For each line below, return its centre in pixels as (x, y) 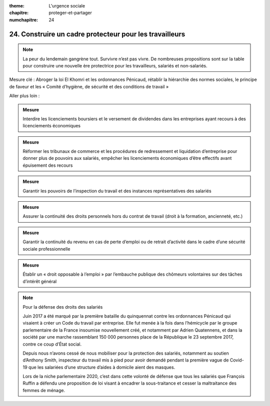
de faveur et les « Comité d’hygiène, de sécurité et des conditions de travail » (89, 86)
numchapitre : (24, 19)
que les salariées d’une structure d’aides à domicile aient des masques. (102, 367)
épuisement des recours (48, 165)
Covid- (237, 360)
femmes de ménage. (44, 390)
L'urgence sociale (67, 6)
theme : (17, 6)
